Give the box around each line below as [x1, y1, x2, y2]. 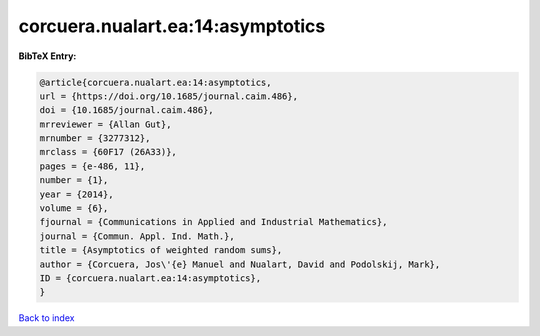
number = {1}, [39, 175, 109, 186]
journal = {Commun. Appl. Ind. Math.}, [39, 230, 235, 242]
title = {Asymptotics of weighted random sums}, [39, 245, 283, 256]
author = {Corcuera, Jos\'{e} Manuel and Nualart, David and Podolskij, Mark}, [39, 258, 441, 270]
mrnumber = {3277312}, [39, 133, 151, 144]
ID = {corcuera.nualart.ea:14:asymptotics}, [39, 273, 262, 284]
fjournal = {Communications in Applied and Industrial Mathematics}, [39, 216, 388, 228]
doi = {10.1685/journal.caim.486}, [39, 105, 214, 116]
